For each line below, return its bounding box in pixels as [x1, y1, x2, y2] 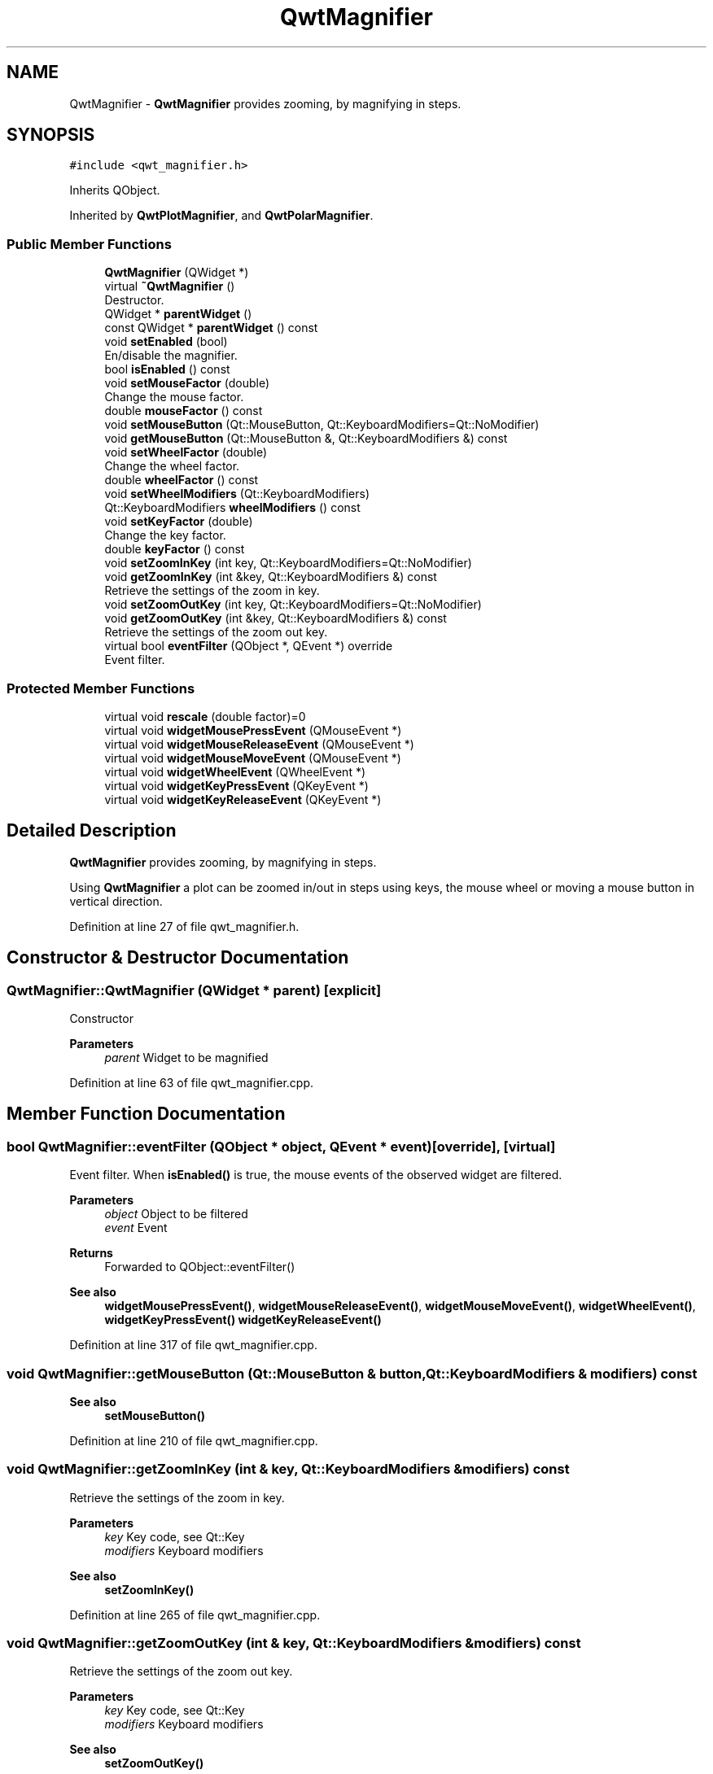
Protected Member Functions [7, 679, 195, 697]
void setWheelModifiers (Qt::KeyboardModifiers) [104, 487, 370, 501]
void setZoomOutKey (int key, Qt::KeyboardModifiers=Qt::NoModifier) [104, 597, 482, 612]
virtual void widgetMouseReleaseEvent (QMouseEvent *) [104, 736, 414, 751]
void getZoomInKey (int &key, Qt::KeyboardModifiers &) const [104, 570, 437, 584]
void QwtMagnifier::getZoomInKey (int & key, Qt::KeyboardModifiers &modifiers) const [7, 1461, 570, 1478]
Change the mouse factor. [104, 390, 244, 404]
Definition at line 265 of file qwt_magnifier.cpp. [69, 1607, 321, 1622]
